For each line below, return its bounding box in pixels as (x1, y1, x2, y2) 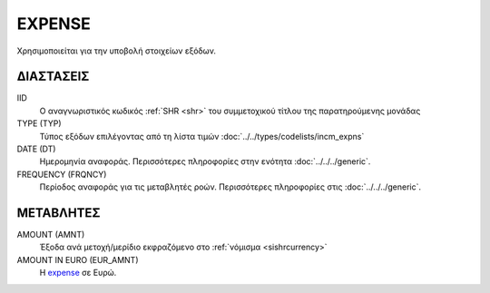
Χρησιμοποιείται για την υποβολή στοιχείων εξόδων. (16, 45, 217, 56)
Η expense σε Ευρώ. (39, 268, 117, 278)
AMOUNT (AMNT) (16, 230, 85, 240)
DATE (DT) (16, 143, 56, 154)
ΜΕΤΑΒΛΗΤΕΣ (16, 205, 101, 220)
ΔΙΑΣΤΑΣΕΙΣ (16, 69, 90, 84)
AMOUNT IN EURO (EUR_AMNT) (16, 254, 140, 265)
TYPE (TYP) (16, 118, 63, 129)
